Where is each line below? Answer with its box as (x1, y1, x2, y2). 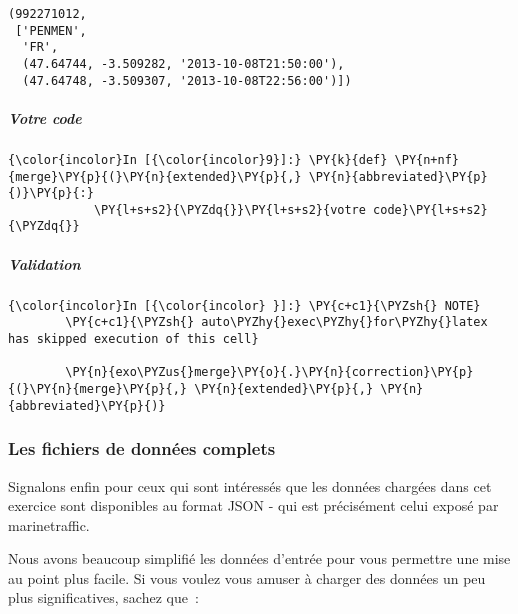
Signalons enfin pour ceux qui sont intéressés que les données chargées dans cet (8, 475, 492, 496)
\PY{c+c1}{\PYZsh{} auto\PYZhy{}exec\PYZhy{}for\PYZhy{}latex (65, 315, 488, 330)
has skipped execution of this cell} (8, 332, 259, 346)
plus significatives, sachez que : (8, 587, 199, 608)
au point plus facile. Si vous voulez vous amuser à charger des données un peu (8, 567, 486, 588)
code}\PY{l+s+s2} (373, 202, 488, 217)
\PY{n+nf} (394, 152, 460, 167)
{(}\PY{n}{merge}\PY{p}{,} (8, 381, 187, 396)
